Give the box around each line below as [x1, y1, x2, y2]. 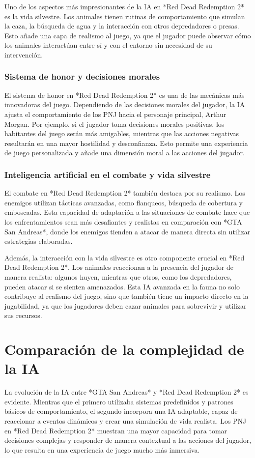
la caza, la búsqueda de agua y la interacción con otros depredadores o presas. [4, 21, 239, 31]
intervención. [4, 49, 43, 59]
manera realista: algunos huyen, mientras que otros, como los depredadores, [4, 271, 232, 282]
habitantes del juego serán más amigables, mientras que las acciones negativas [4, 128, 239, 139]
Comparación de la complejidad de [4, 339, 244, 359]
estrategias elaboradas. [4, 236, 73, 246]
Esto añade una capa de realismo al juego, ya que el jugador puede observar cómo [4, 30, 251, 40]
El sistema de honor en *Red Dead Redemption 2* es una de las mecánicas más [4, 89, 245, 100]
